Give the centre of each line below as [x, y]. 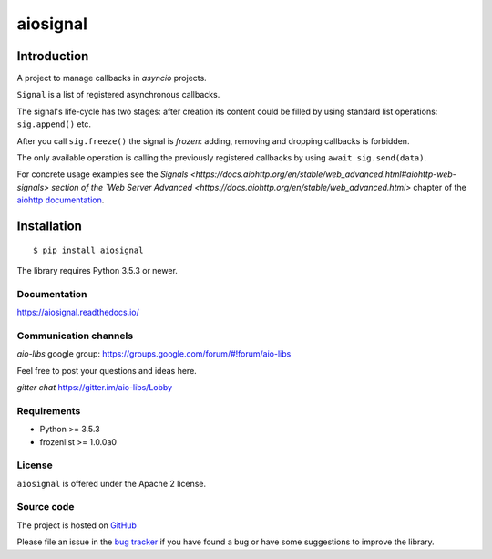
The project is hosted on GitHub [77, 525]
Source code [46, 507]
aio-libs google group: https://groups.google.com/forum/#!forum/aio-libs [154, 354]
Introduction [53, 56]
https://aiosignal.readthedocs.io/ [78, 312]
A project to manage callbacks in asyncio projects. [112, 78]
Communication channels [75, 336]
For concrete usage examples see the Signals [102, 174]
